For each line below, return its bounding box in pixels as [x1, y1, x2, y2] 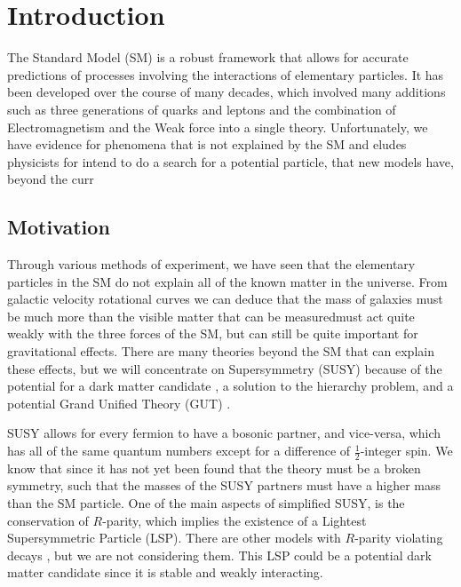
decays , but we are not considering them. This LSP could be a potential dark [7, 545, 432, 564]
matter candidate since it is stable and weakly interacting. [7, 563, 323, 582]
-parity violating [354, 528, 443, 547]
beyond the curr [7, 170, 94, 188]
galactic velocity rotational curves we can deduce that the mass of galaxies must [7, 290, 443, 308]
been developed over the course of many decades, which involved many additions [7, 83, 446, 101]
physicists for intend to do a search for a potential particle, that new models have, [7, 152, 454, 171]
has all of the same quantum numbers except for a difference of [7, 441, 351, 460]
